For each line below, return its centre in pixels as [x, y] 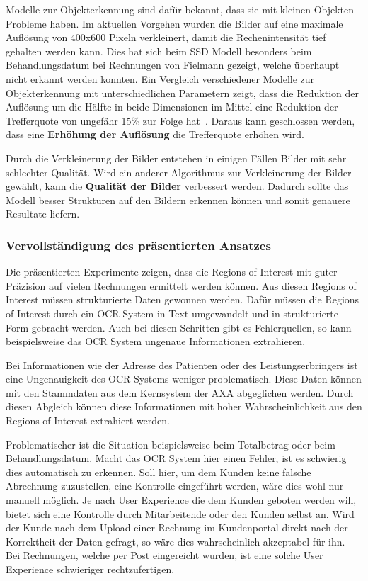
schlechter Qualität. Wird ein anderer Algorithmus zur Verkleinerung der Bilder [179, 172]
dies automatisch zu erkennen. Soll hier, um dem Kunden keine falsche [159, 472]
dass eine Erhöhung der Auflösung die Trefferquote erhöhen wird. [155, 134]
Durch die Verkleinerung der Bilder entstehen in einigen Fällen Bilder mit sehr [176, 158]
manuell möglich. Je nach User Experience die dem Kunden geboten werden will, [181, 500]
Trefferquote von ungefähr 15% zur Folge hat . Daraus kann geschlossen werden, [180, 120]
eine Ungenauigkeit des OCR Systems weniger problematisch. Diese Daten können [184, 379]
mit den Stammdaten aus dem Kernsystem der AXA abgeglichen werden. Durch [180, 392]
